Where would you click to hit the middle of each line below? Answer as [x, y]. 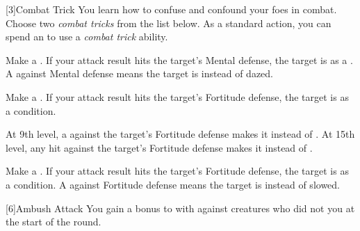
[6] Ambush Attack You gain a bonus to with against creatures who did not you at [180, 208]
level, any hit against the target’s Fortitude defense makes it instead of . [159, 147]
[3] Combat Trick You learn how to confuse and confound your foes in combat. [171, 9]
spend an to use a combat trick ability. [87, 37]
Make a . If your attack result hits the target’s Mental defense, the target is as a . [179, 59]
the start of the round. [54, 222]
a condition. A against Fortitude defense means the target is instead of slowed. [173, 184]
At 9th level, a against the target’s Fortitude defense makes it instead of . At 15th [180, 134]
